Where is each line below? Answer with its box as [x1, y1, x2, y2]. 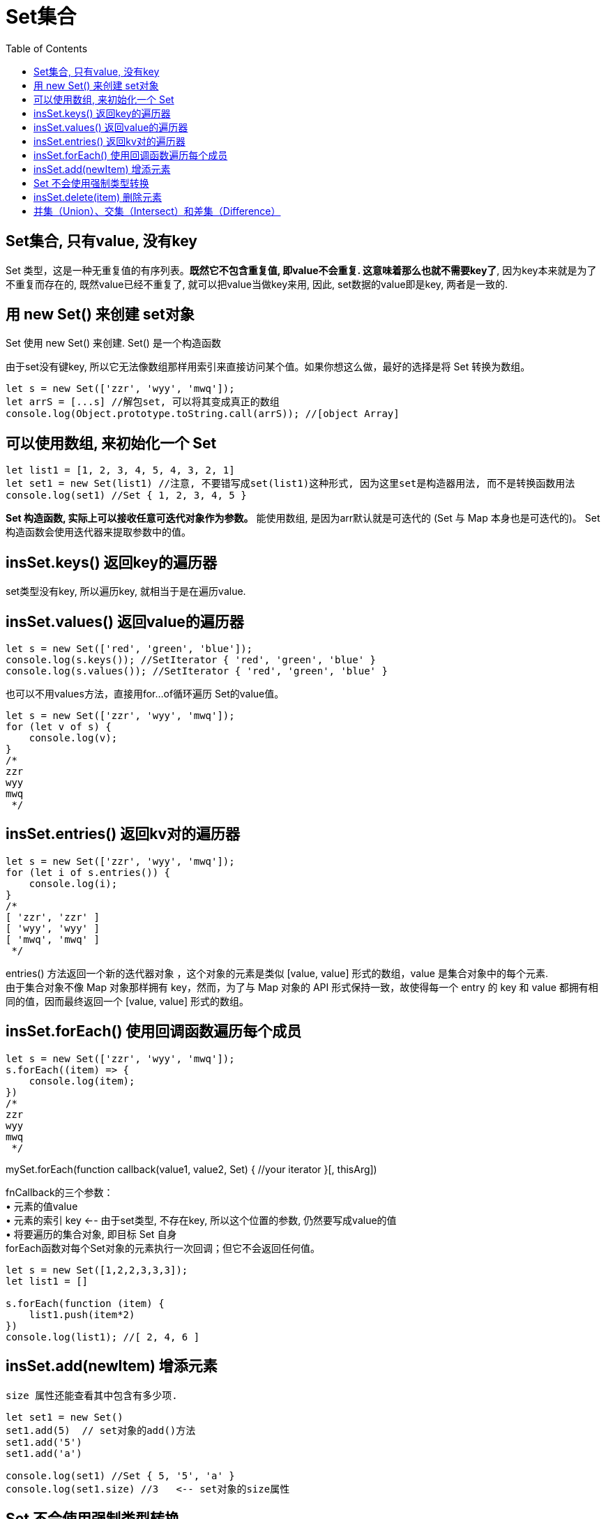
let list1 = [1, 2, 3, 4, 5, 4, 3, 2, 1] [6, 464, 235, 476]
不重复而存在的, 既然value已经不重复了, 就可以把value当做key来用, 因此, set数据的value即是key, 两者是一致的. [6, 278, 508, 290]
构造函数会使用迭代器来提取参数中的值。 [6, 526, 191, 538]
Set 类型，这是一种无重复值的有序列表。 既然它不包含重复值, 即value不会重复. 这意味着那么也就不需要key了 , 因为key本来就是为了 [6, 264, 597, 276]
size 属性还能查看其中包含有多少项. [6, 1389, 178, 1401]
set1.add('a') [6, 1447, 82, 1459]
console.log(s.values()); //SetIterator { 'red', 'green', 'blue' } [6, 665, 388, 677]
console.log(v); [29, 732, 118, 743]
